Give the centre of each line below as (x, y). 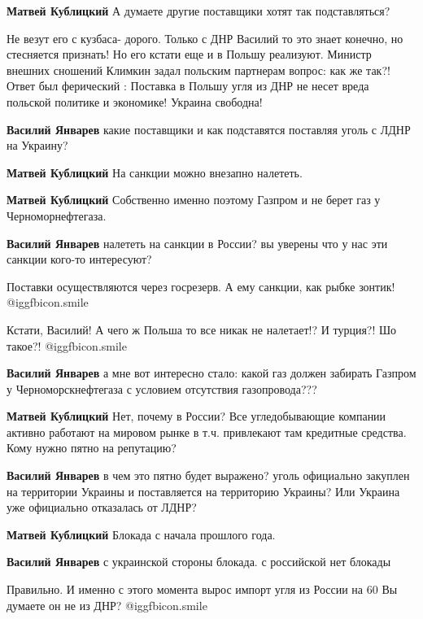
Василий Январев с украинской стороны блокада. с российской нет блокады (199, 562)
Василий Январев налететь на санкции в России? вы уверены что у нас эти (197, 243)
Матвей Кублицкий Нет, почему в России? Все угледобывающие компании (196, 416)
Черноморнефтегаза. (57, 215)
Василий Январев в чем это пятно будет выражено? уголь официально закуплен (208, 475)
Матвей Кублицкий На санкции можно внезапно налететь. (155, 172)
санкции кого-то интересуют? (79, 259)
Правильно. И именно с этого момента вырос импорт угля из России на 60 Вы (202, 589)
